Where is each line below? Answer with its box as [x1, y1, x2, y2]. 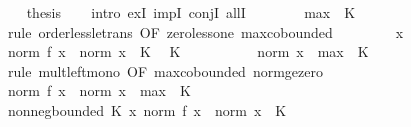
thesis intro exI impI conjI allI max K [26, 2, 356, 22]
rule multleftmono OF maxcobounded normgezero [7, 60, 323, 81]
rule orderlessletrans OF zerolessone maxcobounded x [7, 21, 404, 42]
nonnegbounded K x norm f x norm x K [7, 99, 287, 120]
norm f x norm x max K [7, 80, 191, 101]
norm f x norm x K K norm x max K [7, 41, 369, 62]
